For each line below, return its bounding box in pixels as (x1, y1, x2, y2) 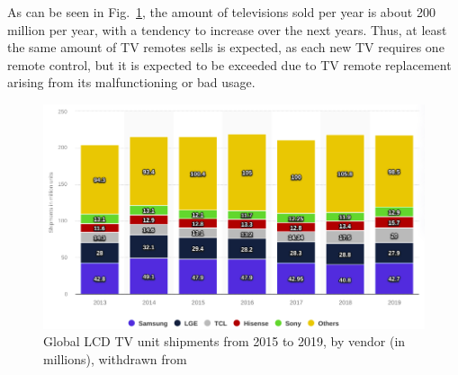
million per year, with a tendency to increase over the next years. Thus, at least (7, 20, 447, 39)
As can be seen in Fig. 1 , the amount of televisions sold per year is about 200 (7, 3, 436, 21)
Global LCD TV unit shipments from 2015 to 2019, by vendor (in (43, 332, 406, 351)
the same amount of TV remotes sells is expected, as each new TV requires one (7, 38, 445, 57)
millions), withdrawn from (43, 350, 187, 369)
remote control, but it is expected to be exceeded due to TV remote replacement (7, 55, 452, 74)
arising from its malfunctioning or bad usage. (7, 73, 256, 92)
